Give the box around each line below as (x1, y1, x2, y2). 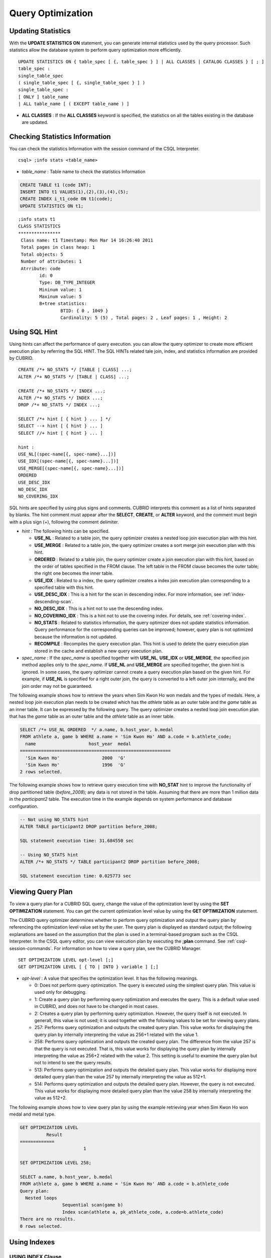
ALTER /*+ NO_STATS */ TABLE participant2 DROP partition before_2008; (20, 858, 200, 864)
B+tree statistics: (39, 301, 87, 306)
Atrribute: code (21, 266, 61, 271)
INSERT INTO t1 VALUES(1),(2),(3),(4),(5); (20, 189, 129, 195)
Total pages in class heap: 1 (21, 245, 95, 250)
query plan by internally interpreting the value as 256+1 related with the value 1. (34, 1032, 199, 1038)
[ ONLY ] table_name (18, 94, 69, 100)
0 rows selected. (20, 1223, 63, 1229)
